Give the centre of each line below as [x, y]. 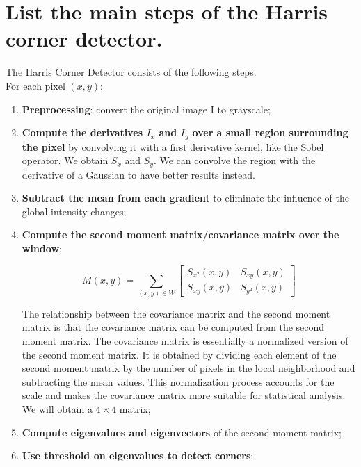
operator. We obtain [65, 160]
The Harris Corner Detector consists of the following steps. [131, 72]
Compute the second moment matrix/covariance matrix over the [180, 235]
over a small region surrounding [270, 132]
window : [42, 248]
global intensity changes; [74, 211]
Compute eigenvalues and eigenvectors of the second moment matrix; [182, 432]
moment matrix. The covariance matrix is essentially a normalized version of [185, 341]
